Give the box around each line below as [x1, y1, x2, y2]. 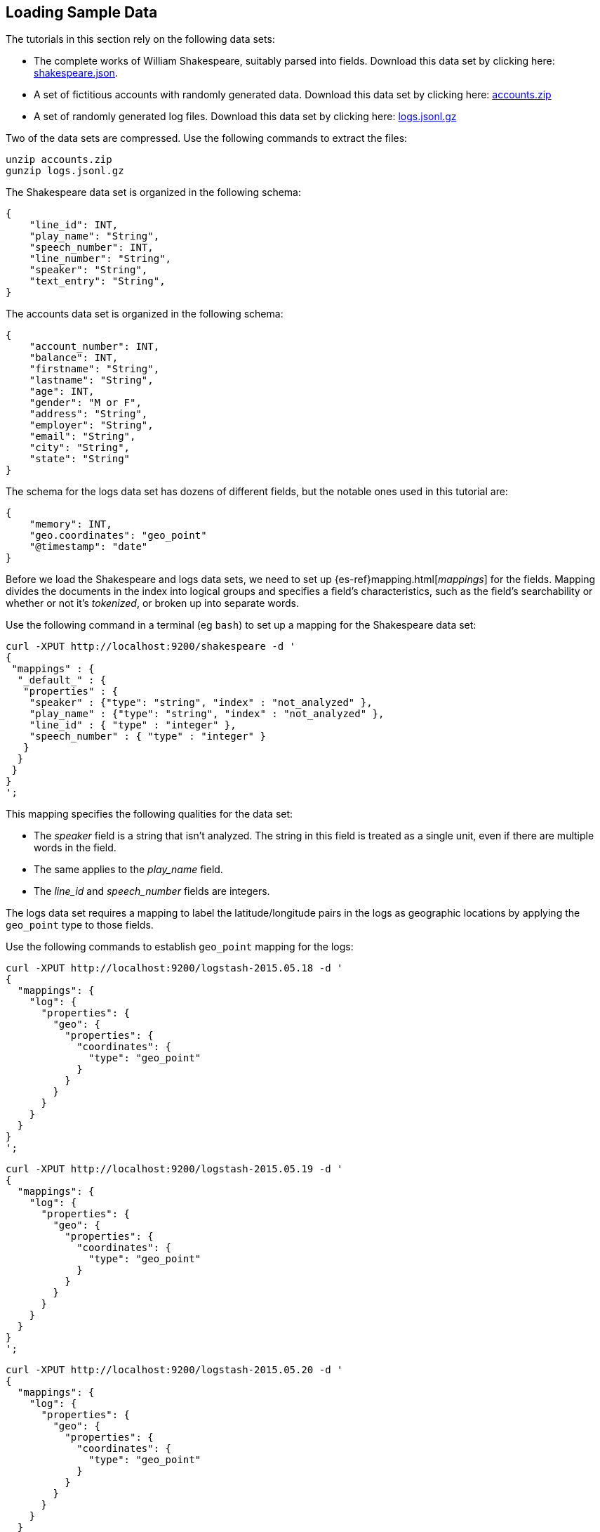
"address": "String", [29, 408, 148, 420]
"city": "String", [29, 442, 131, 454]
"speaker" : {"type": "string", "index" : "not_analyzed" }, [29, 697, 373, 709]
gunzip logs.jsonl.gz [6, 165, 124, 177]
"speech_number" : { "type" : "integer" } [29, 731, 266, 742]
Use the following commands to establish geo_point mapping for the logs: [6, 941, 354, 953]
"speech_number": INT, [29, 242, 154, 254]
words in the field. [34, 842, 116, 854]
